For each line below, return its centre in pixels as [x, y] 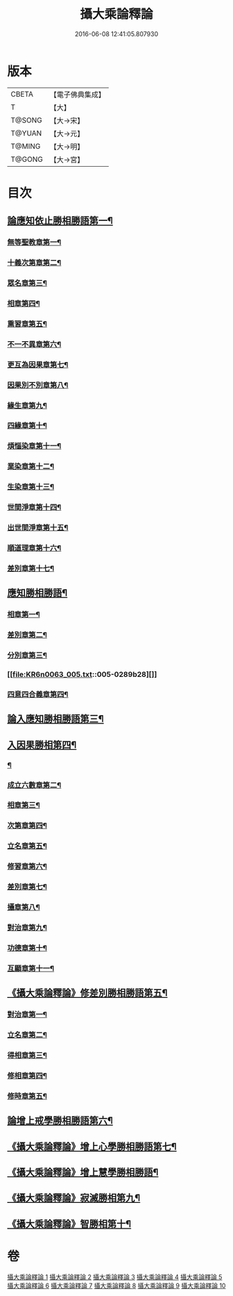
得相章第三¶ [27, 1056]
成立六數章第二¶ [34, 785]
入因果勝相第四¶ [42, 745]
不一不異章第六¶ [34, 344]
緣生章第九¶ [27, 405]
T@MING [26, 146]
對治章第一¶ [27, 1015]
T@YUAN [26, 133]
